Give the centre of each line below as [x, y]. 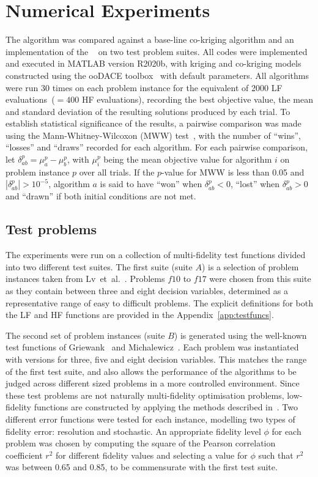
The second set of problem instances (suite [85, 335]
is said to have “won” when [151, 184]
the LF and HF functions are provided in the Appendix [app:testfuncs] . [140, 315]
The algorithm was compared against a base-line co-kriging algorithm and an [150, 39]
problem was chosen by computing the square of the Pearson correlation [141, 443]
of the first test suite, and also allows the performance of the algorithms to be [151, 371]
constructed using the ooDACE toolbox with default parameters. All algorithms [157, 75]
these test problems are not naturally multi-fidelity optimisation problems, [145, 395]
